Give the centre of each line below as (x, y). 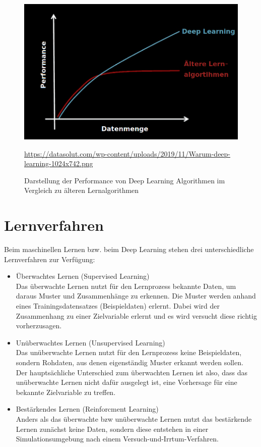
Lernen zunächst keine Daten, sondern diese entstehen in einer (112, 429)
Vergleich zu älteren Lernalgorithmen (82, 190)
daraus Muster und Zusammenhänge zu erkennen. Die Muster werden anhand (136, 296)
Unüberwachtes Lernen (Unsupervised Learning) (90, 342)
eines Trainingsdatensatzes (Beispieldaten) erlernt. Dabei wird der (118, 306)
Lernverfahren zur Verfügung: (50, 259)
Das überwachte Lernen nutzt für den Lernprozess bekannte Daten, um (126, 286)
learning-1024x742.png (59, 163)
